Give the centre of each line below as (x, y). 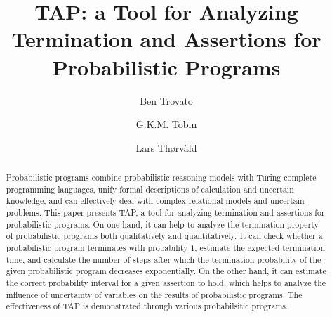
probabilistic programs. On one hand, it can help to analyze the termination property (162, 224)
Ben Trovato (166, 100)
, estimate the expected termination (260, 248)
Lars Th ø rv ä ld (166, 147)
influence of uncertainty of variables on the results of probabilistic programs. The (154, 294)
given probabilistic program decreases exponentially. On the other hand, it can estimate (166, 271)
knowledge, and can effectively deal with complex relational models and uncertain (155, 201)
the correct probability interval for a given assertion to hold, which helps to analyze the (166, 282)
